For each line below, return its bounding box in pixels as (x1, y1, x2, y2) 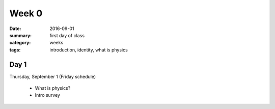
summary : (9, 32, 32, 38)
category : (9, 40, 31, 46)
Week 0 (9, 8, 43, 19)
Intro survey (35, 92, 61, 98)
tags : (9, 46, 21, 53)
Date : (9, 25, 21, 32)
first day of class (49, 32, 85, 38)
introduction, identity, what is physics (49, 46, 128, 53)
